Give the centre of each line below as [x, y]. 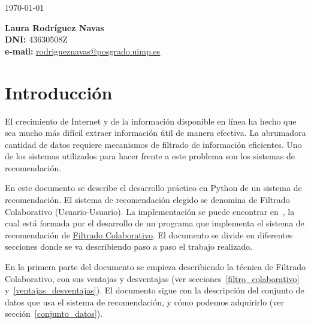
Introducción [59, 92]
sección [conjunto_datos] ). [54, 314]
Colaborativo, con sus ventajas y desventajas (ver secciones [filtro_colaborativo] [152, 278]
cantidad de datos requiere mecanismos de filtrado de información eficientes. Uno [153, 144]
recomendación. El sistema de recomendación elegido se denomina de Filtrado [147, 200]
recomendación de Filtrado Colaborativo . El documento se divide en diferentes [149, 234]
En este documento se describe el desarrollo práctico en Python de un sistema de [153, 188]
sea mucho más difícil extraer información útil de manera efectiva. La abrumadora [155, 133]
